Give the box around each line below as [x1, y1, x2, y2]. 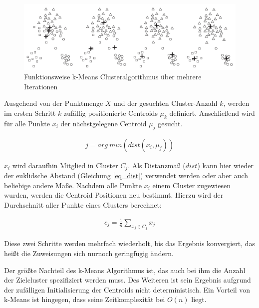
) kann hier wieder [197, 160, 254, 170]
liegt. [191, 294, 207, 305]
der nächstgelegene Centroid [60, 118, 147, 128]
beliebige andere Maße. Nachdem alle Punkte [4, 180, 142, 190]
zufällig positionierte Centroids [63, 108, 158, 118]
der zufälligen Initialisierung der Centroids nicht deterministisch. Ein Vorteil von [4, 284, 251, 295]
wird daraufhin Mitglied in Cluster [12, 160, 118, 170]
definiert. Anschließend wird [169, 108, 255, 118]
